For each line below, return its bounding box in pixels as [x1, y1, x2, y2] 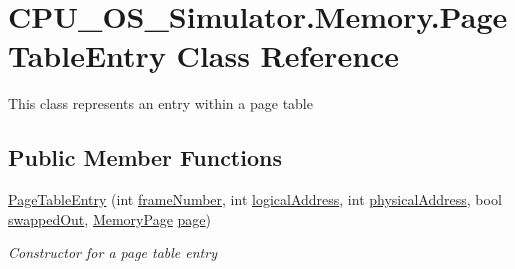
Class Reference [176, 35, 400, 76]
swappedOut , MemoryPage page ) [8, 208, 211, 229]
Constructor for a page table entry [8, 242, 217, 263]
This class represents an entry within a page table [8, 93, 313, 114]
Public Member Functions [8, 142, 282, 173]
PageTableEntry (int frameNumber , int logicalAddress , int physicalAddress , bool [8, 189, 502, 210]
